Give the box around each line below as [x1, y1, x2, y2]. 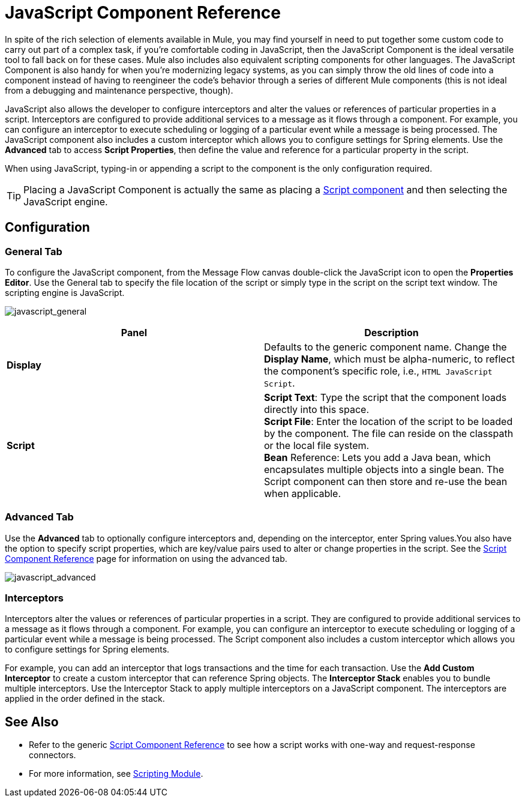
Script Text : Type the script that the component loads [264, 391, 507, 403]
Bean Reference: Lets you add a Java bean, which [264, 451, 491, 463]
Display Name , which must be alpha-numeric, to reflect [264, 352, 515, 365]
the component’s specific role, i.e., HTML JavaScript [264, 364, 493, 377]
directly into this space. [264, 403, 370, 415]
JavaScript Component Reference [5, 2, 281, 23]
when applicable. [264, 487, 341, 499]
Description [364, 326, 419, 339]
